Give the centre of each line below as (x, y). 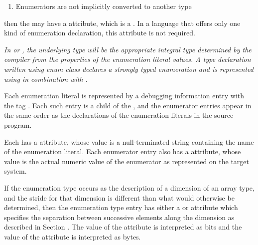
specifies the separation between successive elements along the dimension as (119, 217)
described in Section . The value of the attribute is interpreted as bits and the (123, 227)
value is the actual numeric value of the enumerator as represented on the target (127, 161)
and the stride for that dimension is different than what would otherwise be (119, 197)
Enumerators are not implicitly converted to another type (104, 6)
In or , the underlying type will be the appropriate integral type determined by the (128, 49)
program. (18, 124)
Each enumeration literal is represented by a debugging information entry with (124, 96)
